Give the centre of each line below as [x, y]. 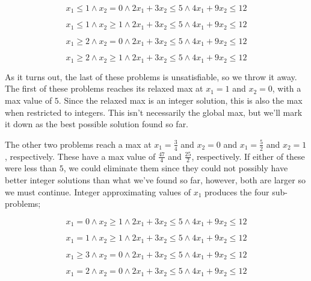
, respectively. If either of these [248, 156]
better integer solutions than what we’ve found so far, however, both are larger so [155, 180]
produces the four [237, 191]
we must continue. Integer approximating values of [98, 191]
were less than [31, 168]
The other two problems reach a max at [78, 144]
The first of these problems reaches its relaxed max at [104, 88]
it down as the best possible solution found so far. [97, 124]
